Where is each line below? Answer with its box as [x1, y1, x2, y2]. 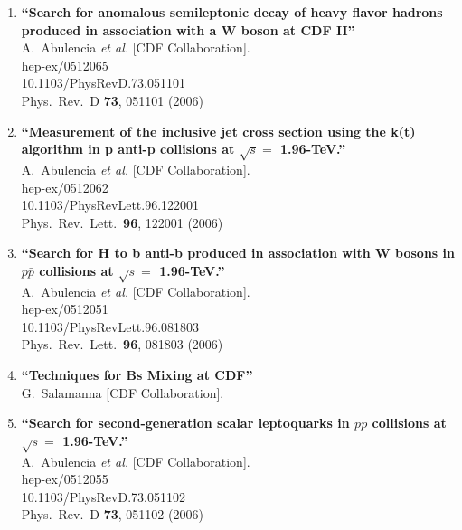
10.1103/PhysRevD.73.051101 [21, 73, 185, 92]
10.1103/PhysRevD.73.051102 [21, 487, 185, 506]
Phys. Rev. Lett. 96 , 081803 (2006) [21, 335, 223, 354]
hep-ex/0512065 [21, 55, 108, 74]
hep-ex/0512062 [21, 177, 108, 196]
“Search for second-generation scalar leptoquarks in [21, 413, 350, 432]
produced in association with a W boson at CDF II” [21, 20, 355, 39]
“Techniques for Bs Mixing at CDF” [21, 365, 253, 384]
